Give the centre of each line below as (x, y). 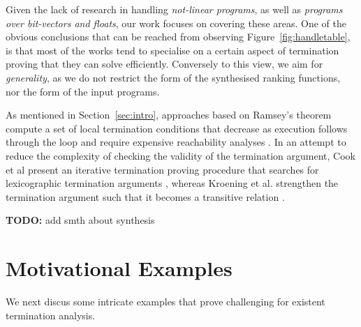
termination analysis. (51, 315)
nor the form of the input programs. (83, 91)
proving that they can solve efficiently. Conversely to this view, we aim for (164, 64)
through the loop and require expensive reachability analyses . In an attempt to (176, 142)
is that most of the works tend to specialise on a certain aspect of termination (172, 50)
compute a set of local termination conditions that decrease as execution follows (177, 128)
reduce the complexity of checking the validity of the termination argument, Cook (181, 155)
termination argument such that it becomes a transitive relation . (145, 196)
